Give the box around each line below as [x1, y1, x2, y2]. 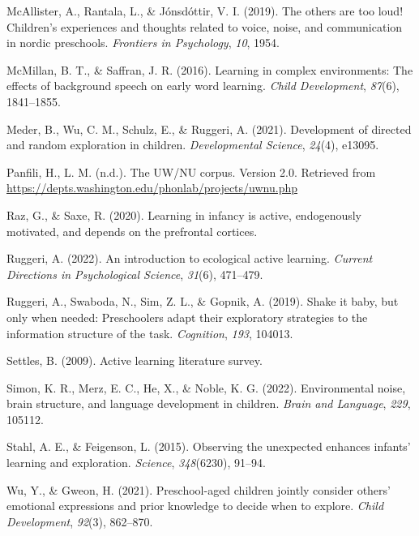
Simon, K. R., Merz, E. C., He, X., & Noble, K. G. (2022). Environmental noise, [6, 379, 406, 396]
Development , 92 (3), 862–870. [6, 512, 153, 530]
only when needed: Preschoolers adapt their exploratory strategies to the [6, 308, 368, 325]
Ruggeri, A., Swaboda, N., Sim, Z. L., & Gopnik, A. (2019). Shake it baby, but [6, 293, 399, 310]
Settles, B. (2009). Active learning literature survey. [6, 352, 263, 369]
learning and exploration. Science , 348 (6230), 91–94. [6, 454, 266, 471]
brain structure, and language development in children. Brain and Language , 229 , [6, 395, 411, 412]
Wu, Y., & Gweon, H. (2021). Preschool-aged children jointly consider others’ [6, 481, 391, 498]
